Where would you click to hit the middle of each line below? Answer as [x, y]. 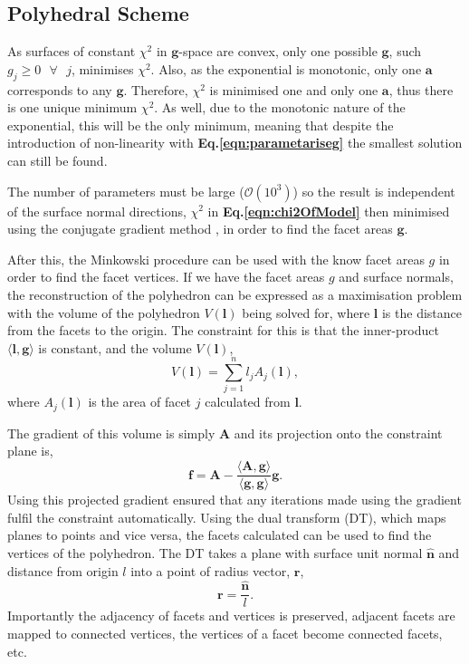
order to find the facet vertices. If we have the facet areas [166, 277]
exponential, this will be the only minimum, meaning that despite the [201, 125]
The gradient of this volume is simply [111, 433]
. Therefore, [156, 89]
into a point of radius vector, [211, 570]
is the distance [421, 312]
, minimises [102, 68]
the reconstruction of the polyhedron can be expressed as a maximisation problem [235, 294]
